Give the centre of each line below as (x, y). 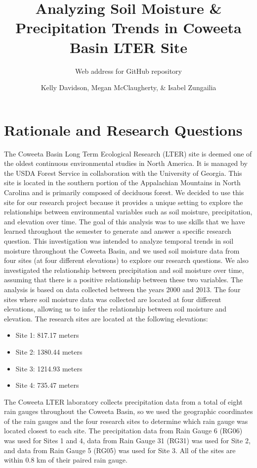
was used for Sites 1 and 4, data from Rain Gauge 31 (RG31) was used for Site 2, (127, 441)
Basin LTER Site (128, 47)
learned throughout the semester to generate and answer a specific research (118, 231)
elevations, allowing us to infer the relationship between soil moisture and (115, 309)
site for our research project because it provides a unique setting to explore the (124, 202)
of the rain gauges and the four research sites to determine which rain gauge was (126, 421)
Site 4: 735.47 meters (47, 385)
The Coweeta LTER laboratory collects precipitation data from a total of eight (124, 401)
